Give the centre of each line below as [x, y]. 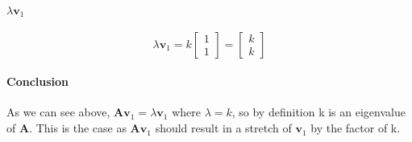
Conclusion [38, 81]
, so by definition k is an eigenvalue [318, 112]
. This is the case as [78, 128]
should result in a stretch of [223, 128]
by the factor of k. [356, 128]
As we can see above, [58, 112]
